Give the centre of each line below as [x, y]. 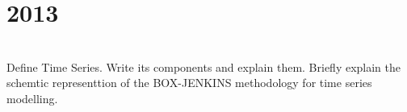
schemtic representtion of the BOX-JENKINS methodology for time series [189, 83]
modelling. [32, 98]
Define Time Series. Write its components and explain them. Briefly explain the [204, 66]
